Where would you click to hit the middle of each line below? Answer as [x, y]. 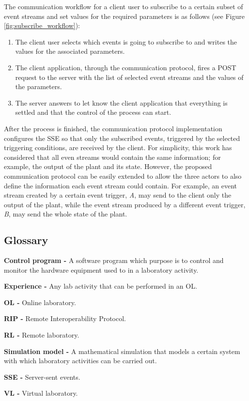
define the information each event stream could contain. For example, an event [121, 185]
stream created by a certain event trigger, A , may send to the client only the [118, 195]
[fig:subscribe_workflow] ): [42, 25]
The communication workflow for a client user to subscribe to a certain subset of [124, 6]
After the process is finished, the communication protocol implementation [113, 128]
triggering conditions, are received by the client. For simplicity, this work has [118, 147]
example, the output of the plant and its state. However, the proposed [108, 166]
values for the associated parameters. [70, 51]
